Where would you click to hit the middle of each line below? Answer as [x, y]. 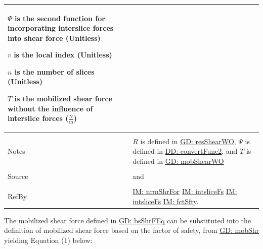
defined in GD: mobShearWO [178, 161]
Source [18, 176]
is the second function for [60, 18]
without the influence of [50, 108]
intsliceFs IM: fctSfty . [166, 201]
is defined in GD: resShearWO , [188, 141]
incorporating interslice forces [61, 28]
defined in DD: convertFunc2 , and [185, 151]
